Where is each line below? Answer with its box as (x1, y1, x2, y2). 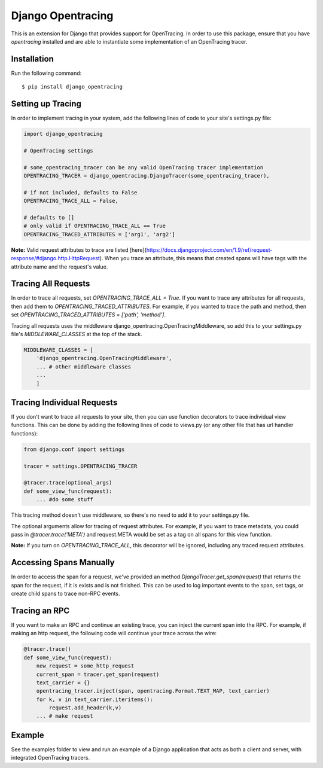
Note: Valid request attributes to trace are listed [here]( (11, 246, 147, 254)
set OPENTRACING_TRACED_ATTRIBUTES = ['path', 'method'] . (11, 311, 166, 318)
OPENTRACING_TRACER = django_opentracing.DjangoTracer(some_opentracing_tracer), (23, 172, 270, 179)
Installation (11, 54, 54, 64)
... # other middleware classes (36, 363, 132, 370)
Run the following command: (11, 69, 82, 77)
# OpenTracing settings (23, 147, 94, 154)
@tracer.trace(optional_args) (23, 479, 112, 486)
